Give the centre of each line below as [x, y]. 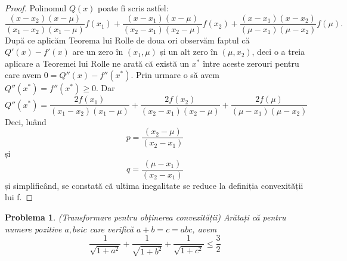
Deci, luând [26, 121]
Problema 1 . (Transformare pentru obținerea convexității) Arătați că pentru [145, 217]
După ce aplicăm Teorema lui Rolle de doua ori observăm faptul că [127, 40]
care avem [23, 75]
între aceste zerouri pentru [251, 63]
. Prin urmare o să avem [175, 75]
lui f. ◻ [19, 197]
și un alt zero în [189, 52]
